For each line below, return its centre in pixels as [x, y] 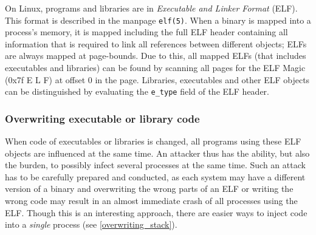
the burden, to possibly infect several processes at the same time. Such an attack [155, 165]
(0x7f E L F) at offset [45, 79]
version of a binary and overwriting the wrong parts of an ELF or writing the [149, 189]
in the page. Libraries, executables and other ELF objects [202, 79]
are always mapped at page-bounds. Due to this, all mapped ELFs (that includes [156, 56]
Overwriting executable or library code [102, 118]
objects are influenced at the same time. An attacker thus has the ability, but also [157, 153]
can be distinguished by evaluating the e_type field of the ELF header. [137, 91]
